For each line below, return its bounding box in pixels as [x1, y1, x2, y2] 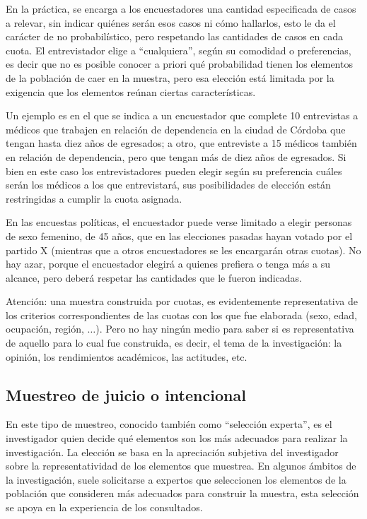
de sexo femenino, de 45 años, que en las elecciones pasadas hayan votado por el [6, 228, 353, 243]
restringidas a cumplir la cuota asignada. [6, 191, 182, 205]
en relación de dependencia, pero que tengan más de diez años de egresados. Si [6, 149, 346, 164]
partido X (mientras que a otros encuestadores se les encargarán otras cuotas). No [6, 242, 361, 257]
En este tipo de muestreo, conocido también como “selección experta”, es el [6, 417, 332, 431]
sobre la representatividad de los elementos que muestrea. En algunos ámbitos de [6, 458, 356, 473]
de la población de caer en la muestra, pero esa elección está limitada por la [6, 70, 334, 85]
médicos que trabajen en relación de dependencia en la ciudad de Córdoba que [6, 121, 346, 136]
